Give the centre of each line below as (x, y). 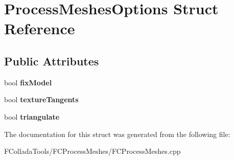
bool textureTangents (41, 99)
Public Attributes (52, 61)
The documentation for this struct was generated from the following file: (117, 134)
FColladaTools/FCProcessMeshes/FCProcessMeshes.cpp (92, 151)
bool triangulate (32, 116)
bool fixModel (28, 82)
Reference (40, 28)
